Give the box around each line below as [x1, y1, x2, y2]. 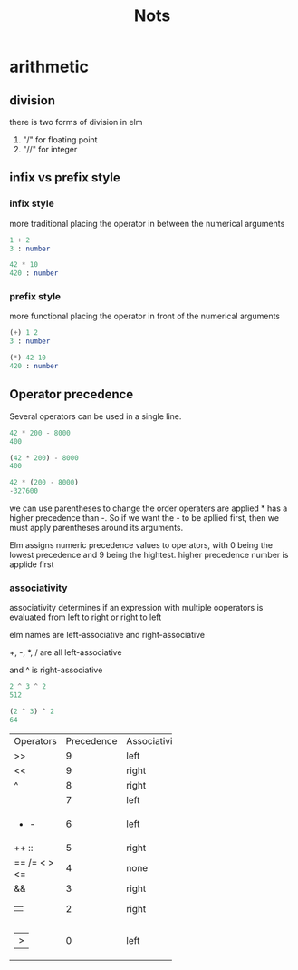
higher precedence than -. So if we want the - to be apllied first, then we [9, 513, 279, 524]
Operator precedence [9, 387, 134, 402]
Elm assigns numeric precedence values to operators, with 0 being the [9, 540, 274, 551]
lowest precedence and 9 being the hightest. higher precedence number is [9, 550, 289, 561]
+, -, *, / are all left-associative [9, 647, 122, 658]
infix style [9, 197, 54, 210]
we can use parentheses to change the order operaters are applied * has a [9, 503, 288, 514]
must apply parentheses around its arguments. [9, 523, 184, 534]
